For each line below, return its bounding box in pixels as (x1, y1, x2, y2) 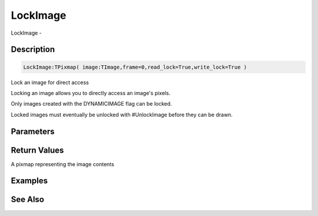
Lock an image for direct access (11, 79, 90, 86)
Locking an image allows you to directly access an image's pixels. (11, 89, 171, 96)
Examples (11, 176, 48, 186)
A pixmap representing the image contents (11, 160, 114, 167)
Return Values (11, 145, 64, 155)
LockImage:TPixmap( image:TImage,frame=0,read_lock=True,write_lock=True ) (23, 63, 247, 70)
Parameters (11, 126, 55, 136)
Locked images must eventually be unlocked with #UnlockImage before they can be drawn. (11, 111, 233, 118)
